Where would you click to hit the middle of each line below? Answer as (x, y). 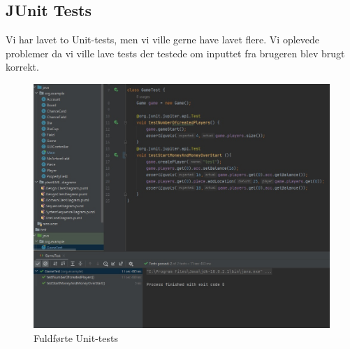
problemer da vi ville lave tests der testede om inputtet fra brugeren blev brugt (175, 53)
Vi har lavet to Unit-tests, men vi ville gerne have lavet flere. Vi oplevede (162, 40)
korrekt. (22, 67)
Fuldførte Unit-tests (76, 337)
